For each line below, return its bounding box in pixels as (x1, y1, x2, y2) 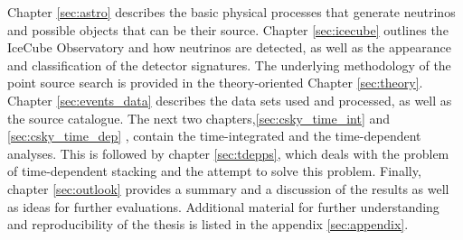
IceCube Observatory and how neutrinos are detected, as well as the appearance (7, 38, 451, 57)
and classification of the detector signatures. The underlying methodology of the (7, 55, 451, 74)
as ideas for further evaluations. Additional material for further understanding (7, 197, 439, 216)
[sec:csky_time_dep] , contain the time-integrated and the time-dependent (7, 126, 421, 145)
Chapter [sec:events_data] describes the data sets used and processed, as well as (7, 90, 452, 109)
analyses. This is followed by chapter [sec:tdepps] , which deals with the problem (7, 143, 449, 162)
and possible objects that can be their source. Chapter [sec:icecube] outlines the (7, 20, 449, 39)
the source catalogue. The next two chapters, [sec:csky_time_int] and (7, 108, 391, 127)
